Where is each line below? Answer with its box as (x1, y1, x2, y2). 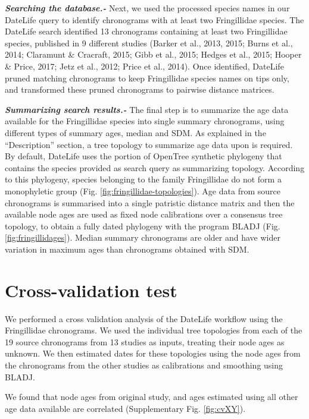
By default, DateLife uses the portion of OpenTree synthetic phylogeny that (5, 150, 282, 162)
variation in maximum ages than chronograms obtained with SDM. (5, 242, 249, 255)
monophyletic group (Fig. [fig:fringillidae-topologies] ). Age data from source (5, 184, 280, 197)
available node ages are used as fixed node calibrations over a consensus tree (5, 208, 283, 220)
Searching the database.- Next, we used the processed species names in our (5, 2, 290, 14)
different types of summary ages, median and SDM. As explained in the (5, 126, 266, 138)
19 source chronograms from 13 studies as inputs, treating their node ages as (5, 335, 285, 348)
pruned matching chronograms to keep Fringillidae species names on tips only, (5, 71, 289, 84)
